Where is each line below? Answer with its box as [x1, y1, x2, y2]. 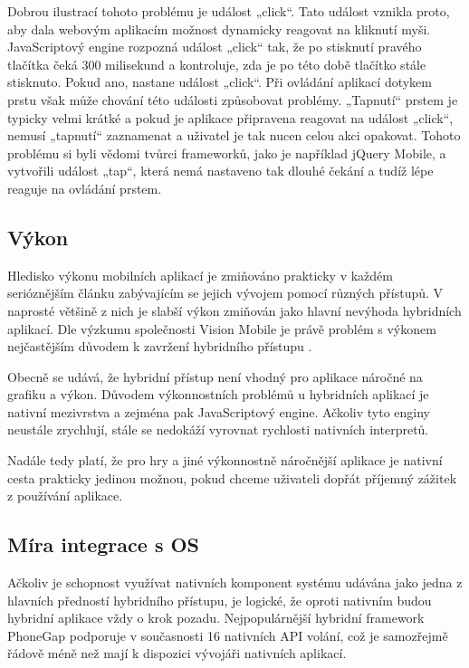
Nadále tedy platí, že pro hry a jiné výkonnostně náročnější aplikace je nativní [7, 451, 443, 470]
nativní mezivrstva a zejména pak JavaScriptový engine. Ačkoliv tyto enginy [7, 402, 431, 421]
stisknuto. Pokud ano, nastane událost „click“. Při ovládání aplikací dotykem [7, 72, 432, 91]
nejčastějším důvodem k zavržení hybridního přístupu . [7, 337, 312, 356]
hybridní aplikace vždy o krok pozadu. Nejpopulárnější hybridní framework [7, 608, 425, 627]
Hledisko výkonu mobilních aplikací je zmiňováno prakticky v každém [7, 265, 393, 284]
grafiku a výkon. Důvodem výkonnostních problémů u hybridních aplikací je [7, 385, 429, 404]
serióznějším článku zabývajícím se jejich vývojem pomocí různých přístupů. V [7, 283, 444, 302]
